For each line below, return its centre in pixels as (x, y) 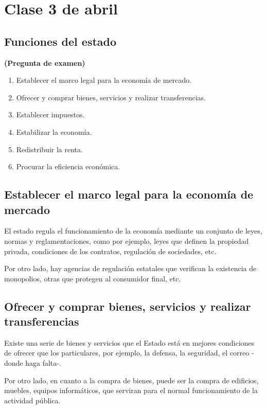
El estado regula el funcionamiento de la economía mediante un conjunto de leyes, (133, 231)
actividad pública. (32, 400)
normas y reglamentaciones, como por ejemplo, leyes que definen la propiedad (127, 241)
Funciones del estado (60, 41)
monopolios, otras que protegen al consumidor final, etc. (93, 278)
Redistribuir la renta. (49, 149)
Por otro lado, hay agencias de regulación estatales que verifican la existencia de (130, 268)
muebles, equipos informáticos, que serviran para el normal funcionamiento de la (131, 390)
